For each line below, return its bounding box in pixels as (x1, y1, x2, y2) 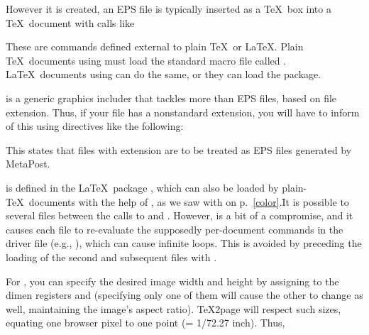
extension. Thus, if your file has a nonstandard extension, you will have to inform (6, 104, 360, 119)
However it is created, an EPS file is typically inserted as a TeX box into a (6, 1, 331, 16)
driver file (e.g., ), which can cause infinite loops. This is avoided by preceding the (6, 236, 362, 251)
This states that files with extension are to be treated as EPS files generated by (6, 142, 352, 157)
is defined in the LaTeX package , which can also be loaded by (6, 180, 279, 194)
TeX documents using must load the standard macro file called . (6, 53, 287, 67)
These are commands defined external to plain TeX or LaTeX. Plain (6, 39, 304, 54)
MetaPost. (6, 156, 50, 171)
